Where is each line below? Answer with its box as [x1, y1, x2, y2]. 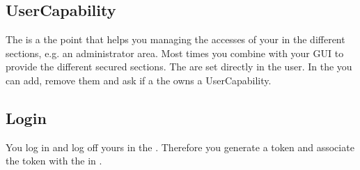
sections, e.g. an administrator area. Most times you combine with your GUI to [6, 45, 344, 60]
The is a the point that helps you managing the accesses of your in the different [6, 32, 345, 47]
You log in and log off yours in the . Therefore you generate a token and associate [6, 139, 354, 154]
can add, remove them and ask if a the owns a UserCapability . [6, 72, 272, 87]
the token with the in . [6, 153, 102, 168]
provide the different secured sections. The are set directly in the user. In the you [6, 59, 352, 74]
